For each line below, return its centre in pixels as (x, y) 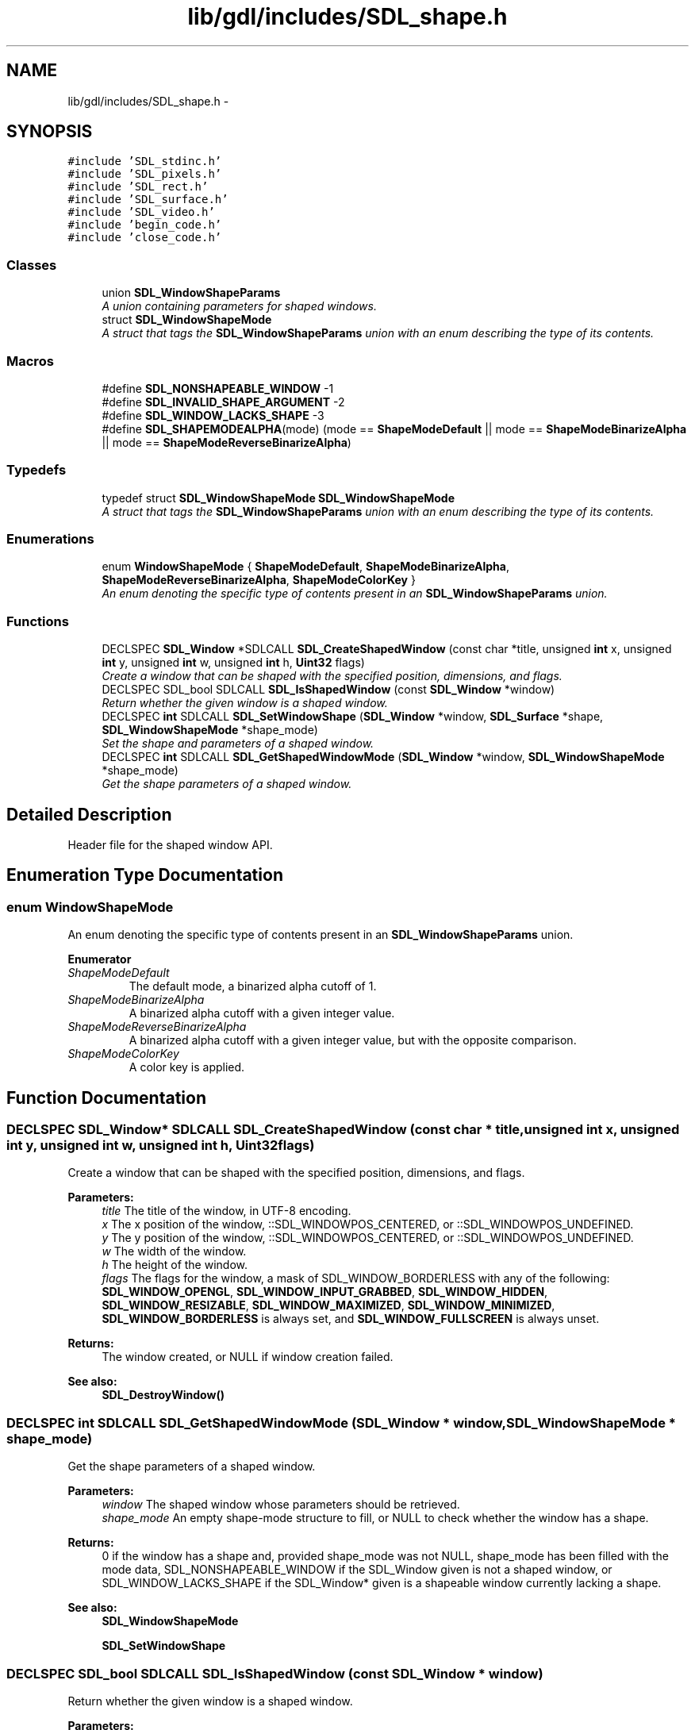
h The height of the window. (175, 1265)
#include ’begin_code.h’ (145, 225)
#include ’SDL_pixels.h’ (145, 174)
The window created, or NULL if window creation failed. (248, 1357)
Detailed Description (89, 814)
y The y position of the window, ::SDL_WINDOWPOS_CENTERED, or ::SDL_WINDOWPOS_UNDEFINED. (368, 1238)
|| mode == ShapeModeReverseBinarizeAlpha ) (227, 442)
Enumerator (100, 959)
